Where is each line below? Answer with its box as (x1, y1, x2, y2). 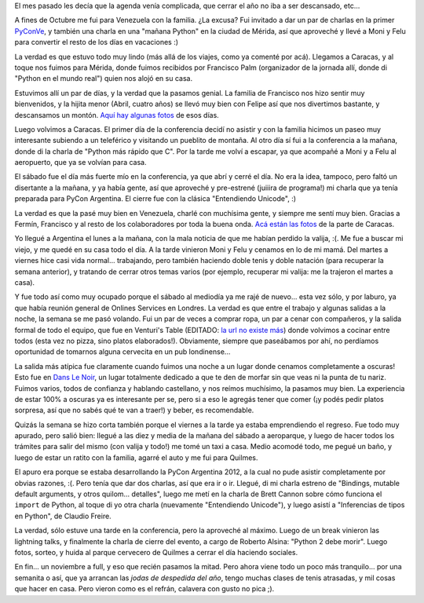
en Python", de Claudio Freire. (14, 511, 111, 521)
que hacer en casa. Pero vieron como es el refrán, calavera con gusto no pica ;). (14, 584, 275, 594)
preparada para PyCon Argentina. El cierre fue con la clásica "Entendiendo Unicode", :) (14, 194, 297, 203)
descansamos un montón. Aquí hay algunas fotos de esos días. (14, 110, 219, 119)
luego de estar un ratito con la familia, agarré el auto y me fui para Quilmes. (14, 452, 258, 462)
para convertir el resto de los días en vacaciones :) (14, 38, 179, 47)
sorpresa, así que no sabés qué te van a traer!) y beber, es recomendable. (14, 405, 254, 415)
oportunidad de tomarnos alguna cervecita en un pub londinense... (14, 347, 231, 356)
